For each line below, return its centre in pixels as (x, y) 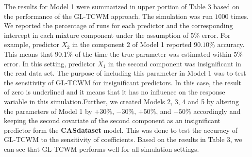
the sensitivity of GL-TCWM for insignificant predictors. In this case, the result (123, 82)
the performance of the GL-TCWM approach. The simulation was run (108, 16)
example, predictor (32, 44)
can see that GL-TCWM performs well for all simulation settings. (101, 149)
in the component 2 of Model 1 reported (132, 44)
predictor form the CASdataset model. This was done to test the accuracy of (121, 130)
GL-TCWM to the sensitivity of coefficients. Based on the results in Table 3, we (123, 139)
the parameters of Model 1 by (48, 111)
